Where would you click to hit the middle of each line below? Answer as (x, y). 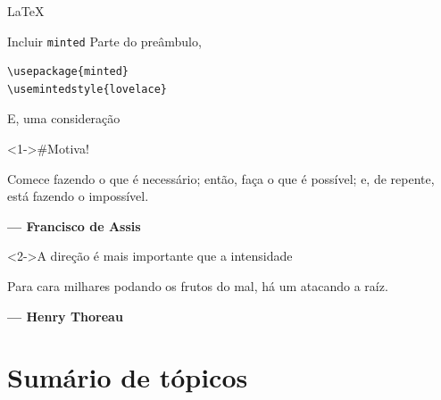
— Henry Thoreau (65, 316)
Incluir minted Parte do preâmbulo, (104, 41)
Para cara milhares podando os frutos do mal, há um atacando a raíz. (198, 286)
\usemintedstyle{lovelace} (87, 89)
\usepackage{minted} (68, 72)
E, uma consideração (64, 118)
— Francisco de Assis (74, 225)
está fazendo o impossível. (78, 196)
